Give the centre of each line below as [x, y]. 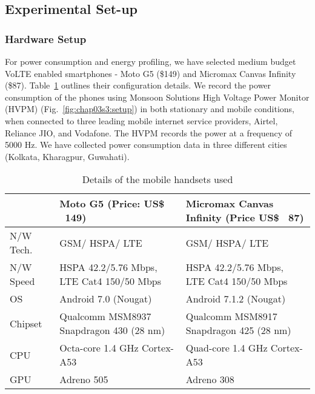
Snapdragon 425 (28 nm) [238, 330]
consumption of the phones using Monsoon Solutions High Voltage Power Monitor [157, 97]
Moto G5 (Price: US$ [112, 204]
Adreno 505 [84, 379]
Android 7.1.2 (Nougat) [236, 299]
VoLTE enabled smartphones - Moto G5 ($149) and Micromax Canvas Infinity [151, 73]
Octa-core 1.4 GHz [99, 348]
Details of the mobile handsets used [157, 179]
